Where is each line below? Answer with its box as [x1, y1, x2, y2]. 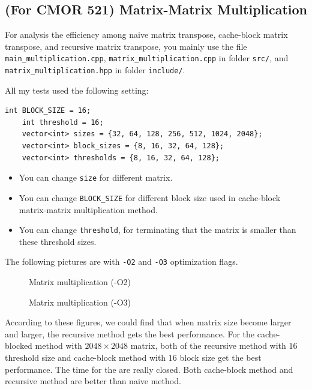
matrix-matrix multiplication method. [19, 203, 158, 216]
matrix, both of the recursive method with [130, 339, 286, 352]
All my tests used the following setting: [5, 83, 149, 96]
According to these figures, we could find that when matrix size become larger [5, 316, 292, 328]
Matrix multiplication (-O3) [29, 295, 131, 308]
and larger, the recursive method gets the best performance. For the [5, 327, 255, 340]
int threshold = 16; [22, 118, 104, 127]
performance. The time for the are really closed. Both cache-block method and [5, 363, 293, 375]
